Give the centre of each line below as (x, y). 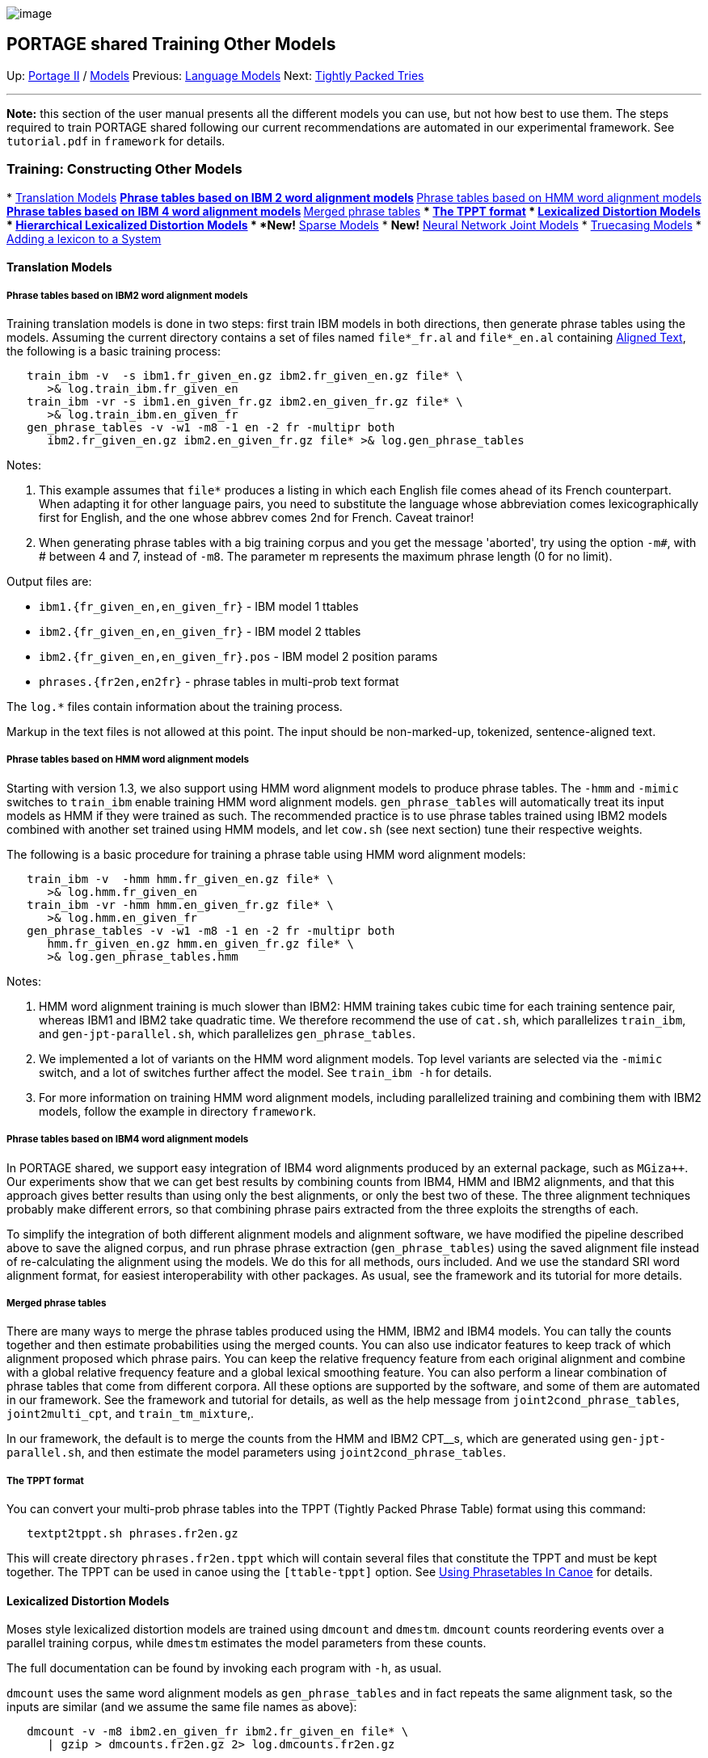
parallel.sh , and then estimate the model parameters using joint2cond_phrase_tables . (256, 1453)
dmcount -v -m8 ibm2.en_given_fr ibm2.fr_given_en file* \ (218, 1732)
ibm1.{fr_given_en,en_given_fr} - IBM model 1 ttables (199, 606)
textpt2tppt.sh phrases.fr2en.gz (133, 1534)
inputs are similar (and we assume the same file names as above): (182, 1707)
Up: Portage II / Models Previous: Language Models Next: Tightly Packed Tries (215, 75)
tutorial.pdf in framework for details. (116, 141)
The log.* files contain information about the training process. (175, 706)
